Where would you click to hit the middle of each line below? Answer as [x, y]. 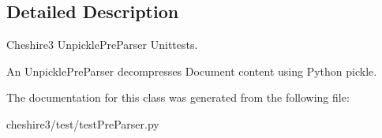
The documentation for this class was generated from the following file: [178, 97]
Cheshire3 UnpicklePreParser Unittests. [102, 45]
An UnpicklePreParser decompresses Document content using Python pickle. [192, 71]
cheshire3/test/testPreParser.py [83, 123]
